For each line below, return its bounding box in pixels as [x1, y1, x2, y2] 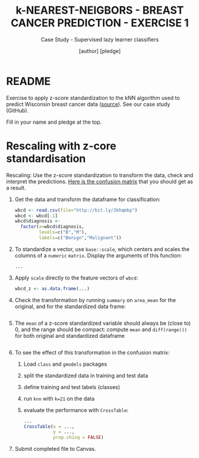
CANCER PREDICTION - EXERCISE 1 [11, 16, 189, 30]
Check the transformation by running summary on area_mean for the [14, 296, 176, 303]
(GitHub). [6, 106, 29, 114]
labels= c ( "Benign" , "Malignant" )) [39, 235, 122, 241]
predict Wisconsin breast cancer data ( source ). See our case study [6, 101, 170, 108]
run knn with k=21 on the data [23, 395, 95, 402]
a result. [6, 184, 26, 191]
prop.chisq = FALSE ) [53, 435, 104, 441]
